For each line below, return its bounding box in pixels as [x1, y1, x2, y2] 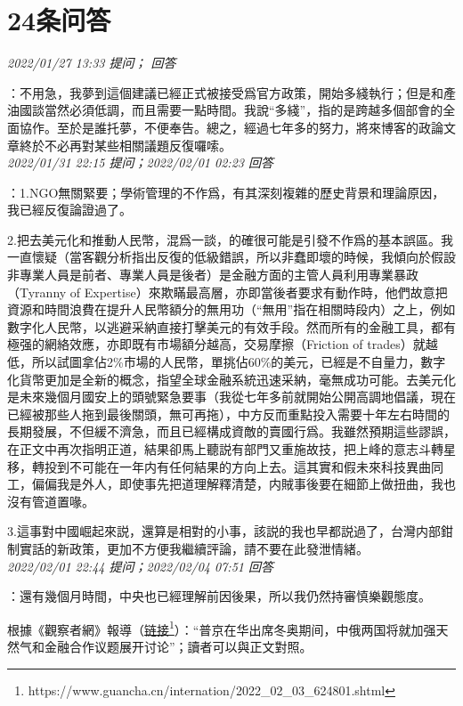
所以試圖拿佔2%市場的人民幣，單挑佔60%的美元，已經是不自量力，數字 [31, 353, 446, 371]
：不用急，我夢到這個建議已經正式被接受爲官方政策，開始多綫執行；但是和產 [7, 83, 456, 101]
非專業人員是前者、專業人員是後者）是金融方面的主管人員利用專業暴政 [7, 265, 418, 284]
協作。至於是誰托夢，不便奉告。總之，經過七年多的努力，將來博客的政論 [19, 118, 443, 136]
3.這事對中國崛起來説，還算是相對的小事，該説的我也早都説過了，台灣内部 [7, 522, 441, 540]
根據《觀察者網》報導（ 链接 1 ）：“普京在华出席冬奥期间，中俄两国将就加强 [7, 617, 436, 638]
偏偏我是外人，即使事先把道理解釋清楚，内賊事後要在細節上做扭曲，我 [31, 475, 443, 493]
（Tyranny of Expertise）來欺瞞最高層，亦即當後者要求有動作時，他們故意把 [7, 282, 448, 301]
